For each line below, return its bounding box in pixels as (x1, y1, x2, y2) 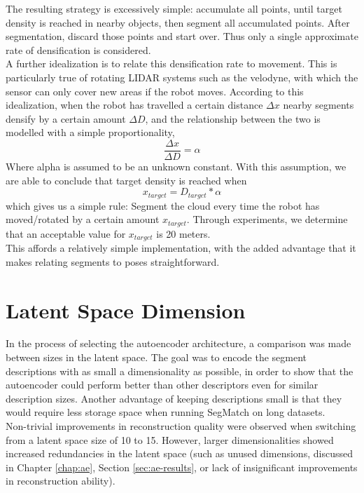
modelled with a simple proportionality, (6, 125, 175, 140)
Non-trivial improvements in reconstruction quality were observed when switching (6, 419, 356, 433)
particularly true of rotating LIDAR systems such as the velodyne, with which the (6, 69, 358, 84)
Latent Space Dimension (6, 295, 246, 324)
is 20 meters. (156, 226, 211, 241)
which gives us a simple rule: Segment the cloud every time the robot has (6, 198, 320, 212)
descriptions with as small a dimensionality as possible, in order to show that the (6, 363, 353, 378)
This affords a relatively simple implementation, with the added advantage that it (6, 241, 356, 255)
